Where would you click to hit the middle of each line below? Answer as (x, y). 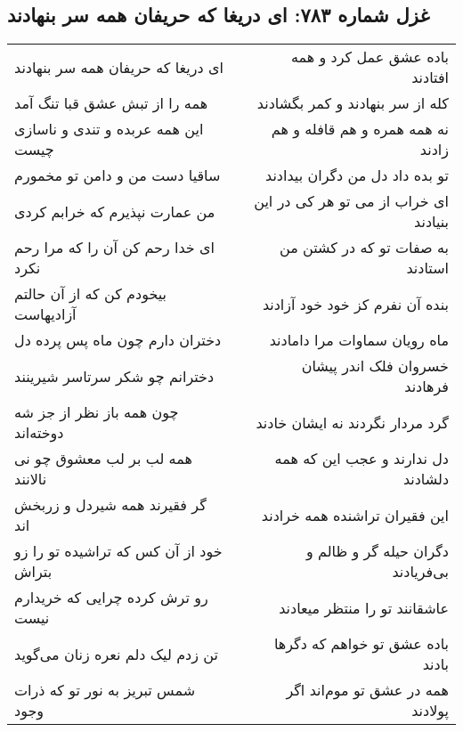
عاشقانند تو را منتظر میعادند (364, 607)
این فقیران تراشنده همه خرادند (355, 515)
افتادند (430, 77)
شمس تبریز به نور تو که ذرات (105, 690)
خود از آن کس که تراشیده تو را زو (118, 551)
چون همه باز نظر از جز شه (97, 412)
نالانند (31, 479)
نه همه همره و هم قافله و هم (360, 129)
